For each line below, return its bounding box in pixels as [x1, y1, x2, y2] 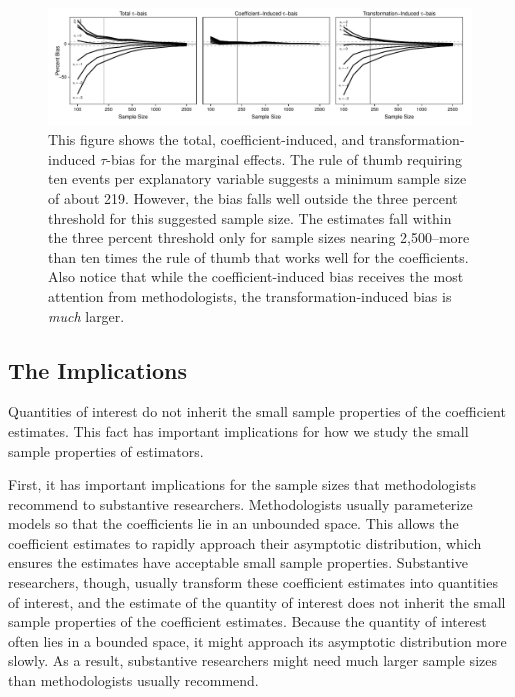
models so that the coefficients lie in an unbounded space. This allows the [8, 513, 459, 534]
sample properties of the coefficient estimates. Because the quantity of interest [8, 611, 487, 632]
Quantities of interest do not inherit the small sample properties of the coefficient [8, 401, 506, 422]
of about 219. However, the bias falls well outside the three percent [48, 187, 458, 208]
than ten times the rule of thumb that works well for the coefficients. [48, 246, 469, 267]
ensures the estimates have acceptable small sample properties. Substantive [8, 552, 468, 573]
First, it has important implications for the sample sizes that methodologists [8, 474, 476, 495]
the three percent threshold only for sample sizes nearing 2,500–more [48, 227, 470, 248]
